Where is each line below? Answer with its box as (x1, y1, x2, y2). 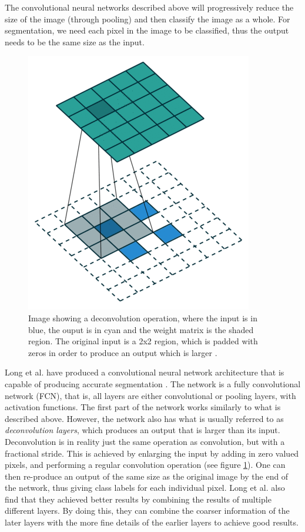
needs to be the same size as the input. (5, 35, 145, 48)
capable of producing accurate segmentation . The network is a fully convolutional (5, 377, 301, 390)
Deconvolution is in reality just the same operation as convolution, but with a (5, 435, 285, 447)
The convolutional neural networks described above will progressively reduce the (5, 1, 294, 13)
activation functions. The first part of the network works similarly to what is (5, 401, 281, 413)
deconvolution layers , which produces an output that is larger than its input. (5, 424, 280, 436)
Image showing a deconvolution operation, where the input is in (28, 311, 257, 324)
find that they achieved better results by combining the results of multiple (5, 493, 272, 505)
